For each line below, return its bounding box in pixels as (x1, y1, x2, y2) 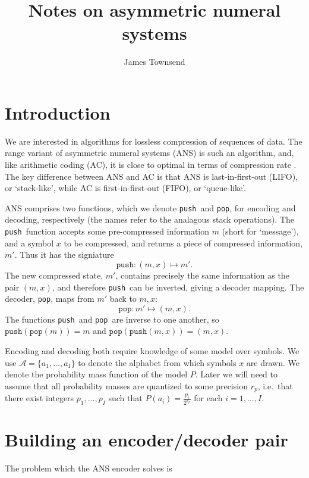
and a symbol (5, 236, 54, 249)
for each (194, 392, 223, 404)
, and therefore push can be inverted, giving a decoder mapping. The (52, 280, 304, 293)
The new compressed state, (5, 268, 103, 281)
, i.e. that (257, 379, 293, 392)
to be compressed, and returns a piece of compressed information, (64, 236, 302, 249)
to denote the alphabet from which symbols (78, 356, 237, 368)
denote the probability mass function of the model (5, 368, 188, 380)
